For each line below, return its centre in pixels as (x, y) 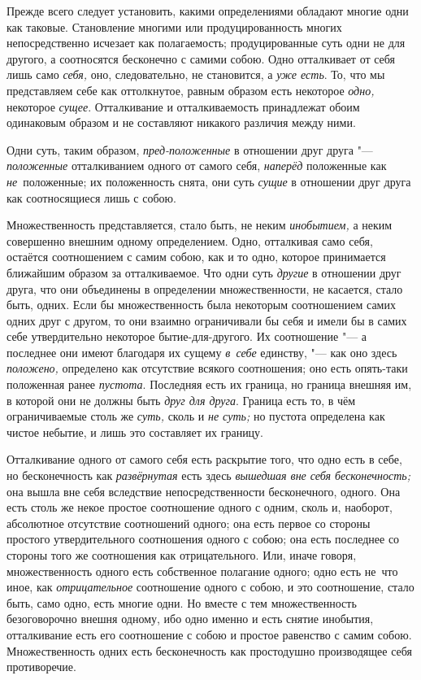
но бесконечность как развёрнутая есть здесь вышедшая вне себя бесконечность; (208, 475)
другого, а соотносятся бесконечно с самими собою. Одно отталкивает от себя (201, 58)
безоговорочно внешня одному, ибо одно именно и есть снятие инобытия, (190, 619)
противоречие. (41, 667)
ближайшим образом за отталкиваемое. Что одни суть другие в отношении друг (204, 272)
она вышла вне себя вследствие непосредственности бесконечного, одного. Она (204, 491)
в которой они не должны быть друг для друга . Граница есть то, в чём (181, 400)
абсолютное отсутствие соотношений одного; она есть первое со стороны (189, 523)
